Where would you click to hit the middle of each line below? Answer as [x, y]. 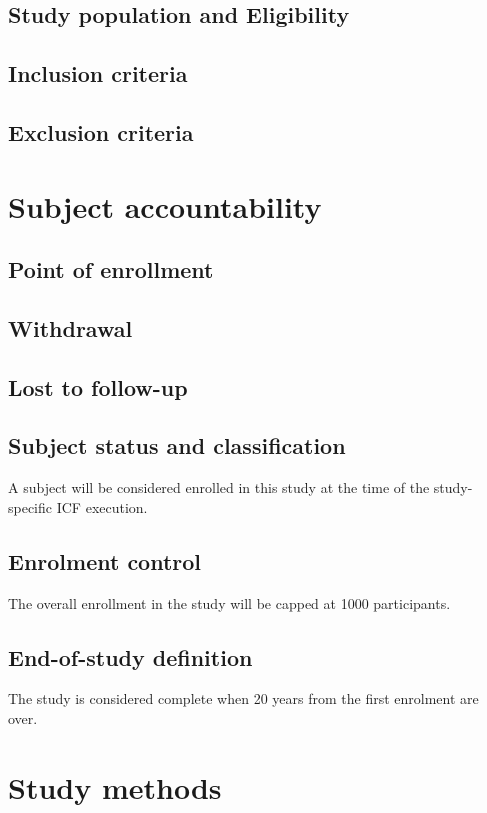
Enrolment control [105, 560]
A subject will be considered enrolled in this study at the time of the [219, 487]
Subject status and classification [177, 445]
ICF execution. [102, 506]
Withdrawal [70, 327]
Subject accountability [165, 205]
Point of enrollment [111, 269]
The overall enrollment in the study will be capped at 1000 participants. [229, 602]
